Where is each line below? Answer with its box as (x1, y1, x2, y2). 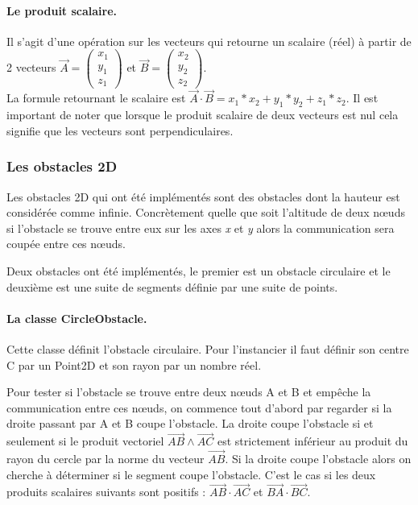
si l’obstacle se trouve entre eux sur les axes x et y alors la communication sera (6, 219, 395, 236)
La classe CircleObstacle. (6, 309, 147, 326)
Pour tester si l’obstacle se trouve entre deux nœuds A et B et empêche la (6, 383, 371, 400)
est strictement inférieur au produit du (217, 433, 408, 449)
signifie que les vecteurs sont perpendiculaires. (6, 122, 234, 139)
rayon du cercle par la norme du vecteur (6, 450, 205, 467)
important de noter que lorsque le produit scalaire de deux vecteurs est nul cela (6, 106, 399, 123)
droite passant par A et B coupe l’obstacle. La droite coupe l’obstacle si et (6, 415, 374, 432)
